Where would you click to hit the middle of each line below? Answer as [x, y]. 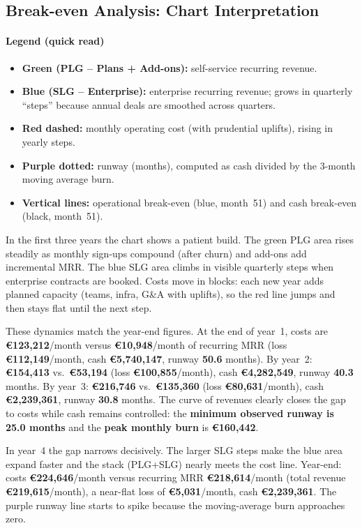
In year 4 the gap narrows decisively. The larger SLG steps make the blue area [174, 450]
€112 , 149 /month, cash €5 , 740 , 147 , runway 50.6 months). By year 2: [159, 358]
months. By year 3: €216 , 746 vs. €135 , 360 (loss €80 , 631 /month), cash [165, 385]
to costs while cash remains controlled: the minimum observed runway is [170, 413]
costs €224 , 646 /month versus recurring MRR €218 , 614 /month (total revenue [176, 477]
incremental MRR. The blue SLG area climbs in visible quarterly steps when [170, 267]
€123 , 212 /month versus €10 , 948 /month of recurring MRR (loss [146, 345]
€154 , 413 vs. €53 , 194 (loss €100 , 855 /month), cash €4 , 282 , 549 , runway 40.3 [180, 372]
